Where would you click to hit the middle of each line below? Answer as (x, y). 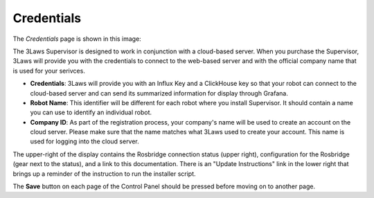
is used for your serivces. (49, 71)
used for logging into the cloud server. (85, 141)
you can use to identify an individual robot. (91, 112)
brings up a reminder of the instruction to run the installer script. (105, 174)
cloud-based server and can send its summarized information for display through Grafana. (159, 93)
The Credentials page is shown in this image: (77, 39)
